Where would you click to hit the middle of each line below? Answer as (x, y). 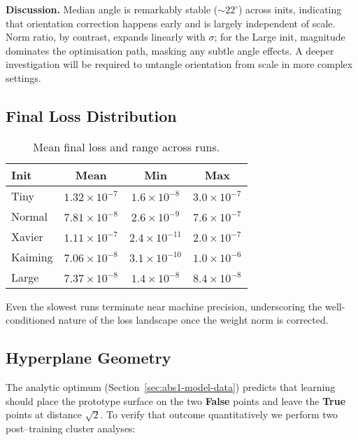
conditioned (30, 320)
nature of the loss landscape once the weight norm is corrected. (193, 320)
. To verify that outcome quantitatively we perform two (219, 414)
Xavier (27, 236)
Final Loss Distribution (91, 115)
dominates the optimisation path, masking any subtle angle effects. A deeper (170, 50)
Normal (30, 216)
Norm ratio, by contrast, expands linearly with (106, 37)
